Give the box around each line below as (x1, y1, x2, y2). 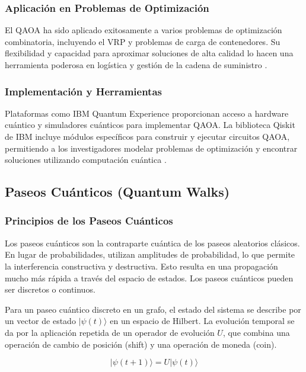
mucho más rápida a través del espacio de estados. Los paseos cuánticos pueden (5, 271, 294, 284)
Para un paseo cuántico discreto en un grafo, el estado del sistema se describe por (5, 303, 301, 315)
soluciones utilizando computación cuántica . (5, 153, 167, 166)
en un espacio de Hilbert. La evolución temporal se (110, 315, 295, 327)
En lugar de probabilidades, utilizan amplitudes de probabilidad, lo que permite (5, 248, 295, 261)
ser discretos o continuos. (5, 283, 95, 296)
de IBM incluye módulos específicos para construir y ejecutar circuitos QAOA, (5, 130, 290, 142)
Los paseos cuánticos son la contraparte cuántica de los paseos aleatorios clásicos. (5, 236, 300, 249)
